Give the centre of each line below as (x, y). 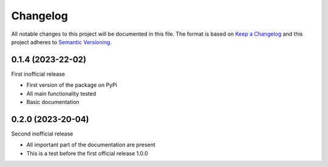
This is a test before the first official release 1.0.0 (87, 153)
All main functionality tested (61, 93)
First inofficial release (38, 74)
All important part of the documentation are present (91, 145)
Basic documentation (53, 102)
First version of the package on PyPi (72, 85)
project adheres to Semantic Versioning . (61, 42)
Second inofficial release (42, 134)
